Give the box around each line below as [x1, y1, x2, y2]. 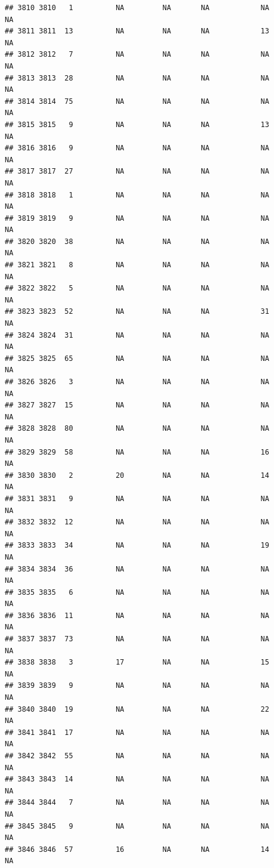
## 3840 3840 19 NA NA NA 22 [5, 705, 269, 713]
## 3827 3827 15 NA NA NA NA [5, 401, 269, 410]
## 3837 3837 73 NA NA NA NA [5, 635, 269, 644]
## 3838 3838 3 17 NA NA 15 [5, 658, 269, 667]
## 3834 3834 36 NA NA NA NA [5, 564, 269, 573]
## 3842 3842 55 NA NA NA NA [5, 752, 269, 760]
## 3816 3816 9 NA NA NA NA [5, 144, 269, 153]
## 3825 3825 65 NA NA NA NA [5, 354, 269, 363]
